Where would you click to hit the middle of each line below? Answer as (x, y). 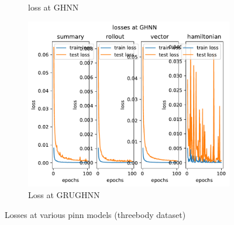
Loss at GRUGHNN (64, 194)
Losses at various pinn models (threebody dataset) (95, 214)
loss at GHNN (54, 7)
